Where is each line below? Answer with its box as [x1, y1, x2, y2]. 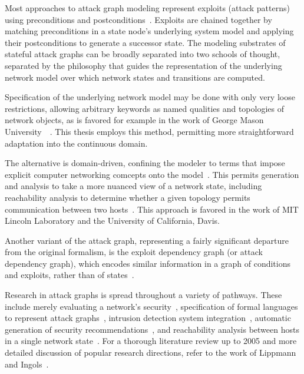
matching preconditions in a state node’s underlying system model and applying [5, 25, 294, 37]
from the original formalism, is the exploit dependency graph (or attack [5, 246, 263, 258]
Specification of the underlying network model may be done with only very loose [5, 91, 295, 103]
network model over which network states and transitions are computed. [5, 71, 265, 83]
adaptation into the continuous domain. [5, 137, 148, 149]
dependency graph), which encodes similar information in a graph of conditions [5, 257, 290, 269]
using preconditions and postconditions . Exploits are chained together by [5, 13, 272, 25]
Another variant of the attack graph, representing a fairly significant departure [5, 234, 289, 246]
